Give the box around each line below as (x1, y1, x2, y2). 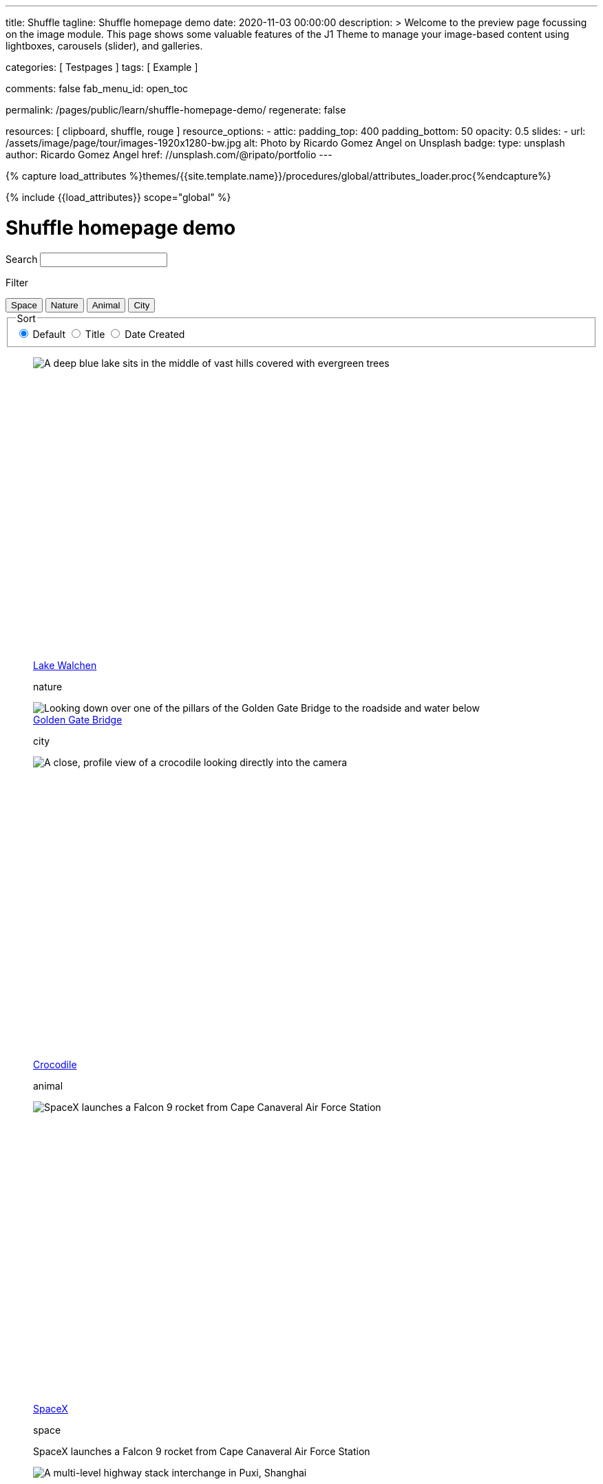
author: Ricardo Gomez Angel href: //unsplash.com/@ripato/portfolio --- (6, 149, 332, 160)
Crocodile (33, 1058, 77, 1070)
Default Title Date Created (32, 328, 185, 341)
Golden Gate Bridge (33, 713, 123, 725)
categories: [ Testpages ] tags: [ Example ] (6, 61, 198, 73)
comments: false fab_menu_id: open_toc (6, 83, 189, 94)
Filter (6, 276, 29, 288)
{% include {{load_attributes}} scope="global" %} (6, 191, 231, 203)
